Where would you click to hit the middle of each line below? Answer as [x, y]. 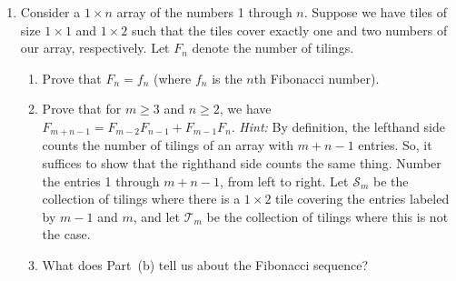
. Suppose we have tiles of [376, 12]
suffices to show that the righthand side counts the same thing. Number [242, 163]
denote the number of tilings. [273, 48]
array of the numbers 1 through [204, 12]
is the [227, 78]
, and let [157, 216]
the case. [66, 234]
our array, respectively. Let [95, 48]
